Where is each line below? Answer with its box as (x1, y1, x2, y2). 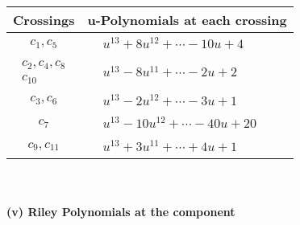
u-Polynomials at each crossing (87, 10, 287, 29)
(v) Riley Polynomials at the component (6, 202, 235, 219)
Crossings (13, 10, 75, 29)
